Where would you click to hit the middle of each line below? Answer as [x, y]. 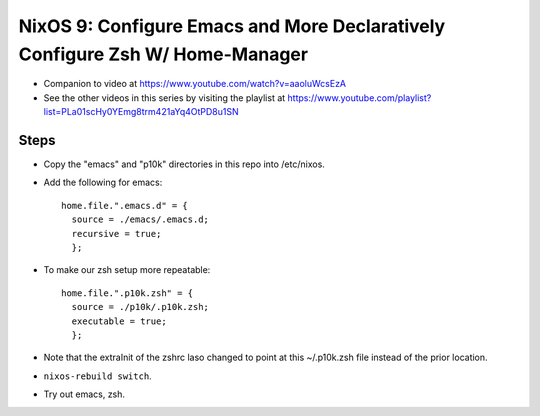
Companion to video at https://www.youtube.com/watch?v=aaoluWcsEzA [195, 84]
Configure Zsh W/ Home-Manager [163, 54]
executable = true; [119, 321]
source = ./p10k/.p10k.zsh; [140, 307]
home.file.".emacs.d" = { [125, 205]
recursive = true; [116, 233]
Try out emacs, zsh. [84, 394]
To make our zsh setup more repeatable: [127, 270]
